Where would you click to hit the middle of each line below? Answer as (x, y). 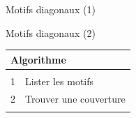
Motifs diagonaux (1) (51, 9)
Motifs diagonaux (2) (51, 32)
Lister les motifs (60, 81)
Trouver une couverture (75, 98)
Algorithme (38, 59)
